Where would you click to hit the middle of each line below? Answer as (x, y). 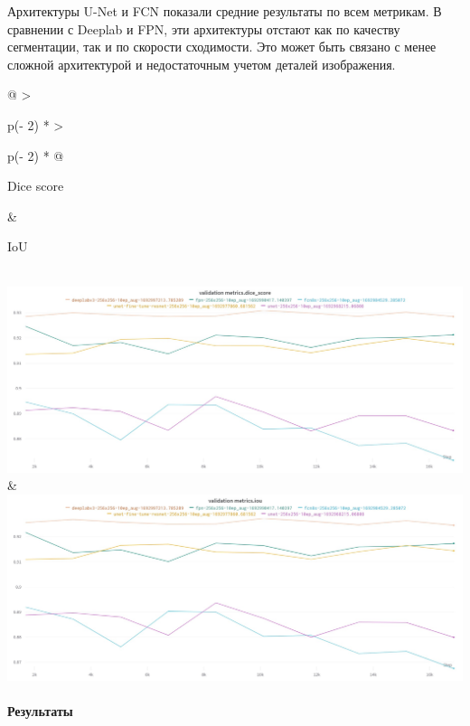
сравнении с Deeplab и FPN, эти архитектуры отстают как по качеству (204, 28)
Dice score (36, 186)
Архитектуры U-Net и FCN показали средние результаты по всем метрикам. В (225, 11)
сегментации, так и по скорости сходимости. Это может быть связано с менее (222, 47)
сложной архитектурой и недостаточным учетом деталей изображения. (202, 64)
